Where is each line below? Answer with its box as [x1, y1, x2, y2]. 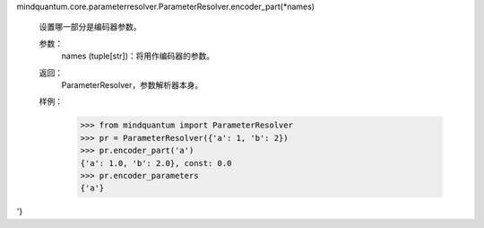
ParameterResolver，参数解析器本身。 [61, 79, 203, 90]
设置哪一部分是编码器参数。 [39, 22, 142, 32]
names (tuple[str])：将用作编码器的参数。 [61, 50, 215, 62]
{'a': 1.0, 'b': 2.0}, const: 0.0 [80, 158, 232, 168]
